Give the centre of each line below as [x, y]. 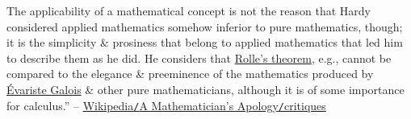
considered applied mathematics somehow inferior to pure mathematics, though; [205, 26]
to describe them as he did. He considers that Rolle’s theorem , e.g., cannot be [199, 57]
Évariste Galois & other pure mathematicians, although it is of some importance [205, 89]
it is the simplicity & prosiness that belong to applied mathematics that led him [205, 42]
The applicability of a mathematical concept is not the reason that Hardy [189, 10]
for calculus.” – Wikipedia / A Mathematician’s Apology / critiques [166, 105]
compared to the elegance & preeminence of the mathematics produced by [190, 74]
